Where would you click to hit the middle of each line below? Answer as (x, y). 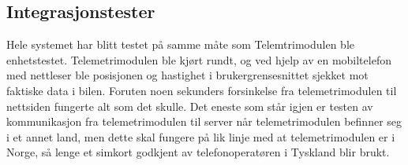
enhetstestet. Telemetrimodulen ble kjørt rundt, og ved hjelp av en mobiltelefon (199, 59)
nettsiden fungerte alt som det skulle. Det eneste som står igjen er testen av (190, 106)
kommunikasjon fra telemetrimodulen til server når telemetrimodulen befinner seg (204, 121)
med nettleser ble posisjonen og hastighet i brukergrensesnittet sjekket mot (187, 75)
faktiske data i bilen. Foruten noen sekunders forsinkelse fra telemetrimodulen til (202, 90)
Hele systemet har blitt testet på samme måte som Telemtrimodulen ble (180, 44)
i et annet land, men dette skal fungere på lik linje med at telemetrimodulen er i (201, 136)
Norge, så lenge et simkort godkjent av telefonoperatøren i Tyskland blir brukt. (198, 152)
